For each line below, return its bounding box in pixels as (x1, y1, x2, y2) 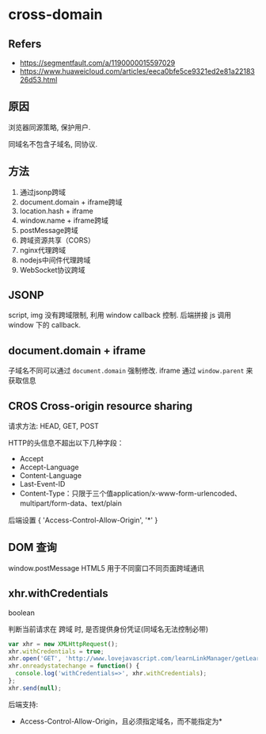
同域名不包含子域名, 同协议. (8, 139, 98, 148)
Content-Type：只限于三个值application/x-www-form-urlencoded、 (19, 489, 241, 499)
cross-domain (8, 6, 103, 24)
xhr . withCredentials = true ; (8, 648, 104, 656)
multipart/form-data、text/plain (19, 499, 123, 508)
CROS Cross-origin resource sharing (8, 399, 193, 413)
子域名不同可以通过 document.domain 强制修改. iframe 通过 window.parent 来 (8, 366, 253, 376)
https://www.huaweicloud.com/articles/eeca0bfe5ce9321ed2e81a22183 (19, 67, 255, 76)
